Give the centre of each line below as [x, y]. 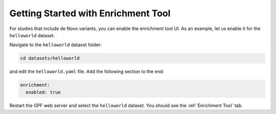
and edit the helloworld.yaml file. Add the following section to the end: [87, 72]
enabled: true [43, 92]
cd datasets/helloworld [50, 58]
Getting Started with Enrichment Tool [90, 13]
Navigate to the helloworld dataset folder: [56, 45]
